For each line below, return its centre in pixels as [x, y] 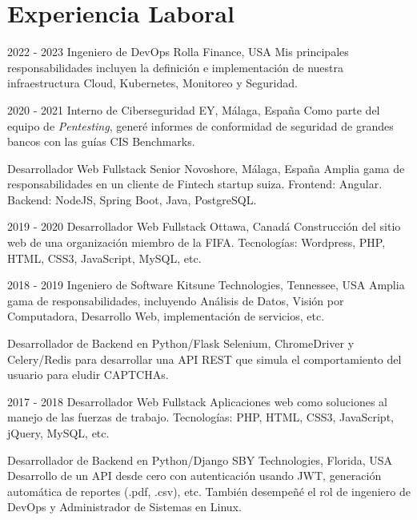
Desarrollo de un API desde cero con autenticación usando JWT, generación [194, 476]
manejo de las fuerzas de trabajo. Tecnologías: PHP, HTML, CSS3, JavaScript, [200, 417]
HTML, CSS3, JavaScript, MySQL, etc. [104, 258]
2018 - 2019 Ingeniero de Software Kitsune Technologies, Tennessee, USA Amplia [206, 285]
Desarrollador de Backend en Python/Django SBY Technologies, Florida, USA [200, 460]
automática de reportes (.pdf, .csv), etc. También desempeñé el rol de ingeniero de [209, 491]
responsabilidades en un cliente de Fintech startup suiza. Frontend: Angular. [195, 184]
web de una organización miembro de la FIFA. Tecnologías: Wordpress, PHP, [196, 242]
